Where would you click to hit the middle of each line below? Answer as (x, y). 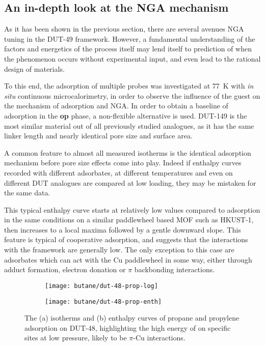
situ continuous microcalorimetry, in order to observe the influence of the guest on (132, 95)
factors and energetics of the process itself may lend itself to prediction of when (128, 49)
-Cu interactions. (159, 338)
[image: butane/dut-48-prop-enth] (103, 301)
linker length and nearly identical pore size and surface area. (98, 136)
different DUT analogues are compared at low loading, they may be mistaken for (130, 182)
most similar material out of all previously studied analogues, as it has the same (129, 125)
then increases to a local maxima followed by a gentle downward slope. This (123, 229)
